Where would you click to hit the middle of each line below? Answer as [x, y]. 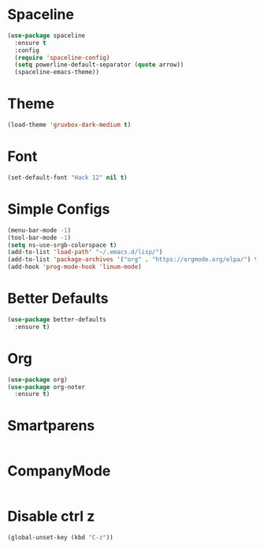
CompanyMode [59, 471]
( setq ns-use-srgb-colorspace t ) [62, 245]
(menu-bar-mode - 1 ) [39, 230]
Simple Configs [59, 209]
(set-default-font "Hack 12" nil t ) [67, 177]
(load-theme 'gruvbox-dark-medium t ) [69, 125]
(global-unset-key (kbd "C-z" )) [60, 538]
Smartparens [51, 426]
